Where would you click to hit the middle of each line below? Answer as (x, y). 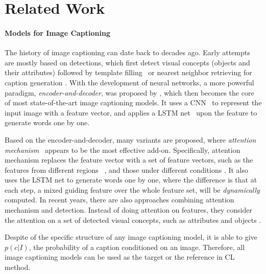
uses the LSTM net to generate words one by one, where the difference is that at (131, 180)
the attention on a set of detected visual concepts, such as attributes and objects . (133, 220)
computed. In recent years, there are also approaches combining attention (119, 200)
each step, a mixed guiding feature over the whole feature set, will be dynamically (132, 189)
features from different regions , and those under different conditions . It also (127, 169)
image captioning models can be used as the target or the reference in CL (120, 257)
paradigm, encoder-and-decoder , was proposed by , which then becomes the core (129, 92)
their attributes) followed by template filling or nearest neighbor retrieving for (128, 72)
